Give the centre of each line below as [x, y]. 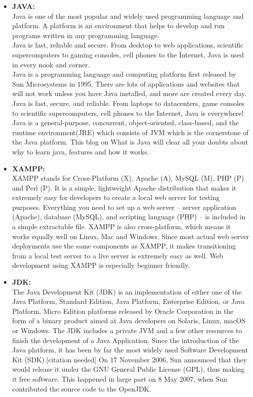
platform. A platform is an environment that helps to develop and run [118, 25]
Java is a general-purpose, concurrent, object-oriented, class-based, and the [126, 123]
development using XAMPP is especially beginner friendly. [101, 265]
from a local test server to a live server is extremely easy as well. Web [118, 255]
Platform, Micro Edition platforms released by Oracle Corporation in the [123, 311]
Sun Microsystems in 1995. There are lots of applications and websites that [126, 83]
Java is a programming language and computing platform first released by [124, 74]
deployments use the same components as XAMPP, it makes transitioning [124, 246]
